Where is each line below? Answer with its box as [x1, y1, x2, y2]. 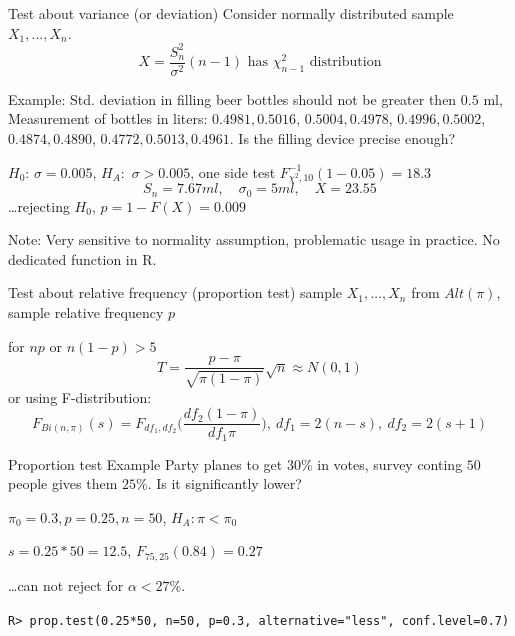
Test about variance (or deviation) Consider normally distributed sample [8, 3, 454, 23]
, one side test [190, 161, 276, 182]
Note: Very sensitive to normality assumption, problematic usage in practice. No [8, 229, 500, 250]
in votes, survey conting [317, 453, 463, 474]
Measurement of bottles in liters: [8, 108, 208, 129]
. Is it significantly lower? [147, 473, 302, 494]
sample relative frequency [8, 301, 164, 322]
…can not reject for [8, 574, 124, 595]
